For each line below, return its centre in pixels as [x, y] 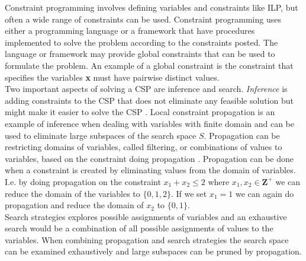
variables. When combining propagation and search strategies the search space [147, 239]
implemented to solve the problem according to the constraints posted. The [141, 42]
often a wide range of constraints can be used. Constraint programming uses [143, 19]
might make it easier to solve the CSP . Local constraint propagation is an [140, 112]
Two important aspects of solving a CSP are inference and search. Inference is [146, 89]
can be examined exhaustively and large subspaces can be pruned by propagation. [153, 251]
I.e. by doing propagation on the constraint [83, 181]
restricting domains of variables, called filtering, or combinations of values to [144, 147]
